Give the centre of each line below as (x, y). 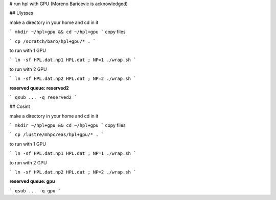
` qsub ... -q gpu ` (35, 191)
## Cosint (20, 106)
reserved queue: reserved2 (39, 88)
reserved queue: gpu (32, 181)
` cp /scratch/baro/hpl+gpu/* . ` (53, 41)
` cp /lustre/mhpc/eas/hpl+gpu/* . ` (57, 135)
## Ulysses (21, 13)
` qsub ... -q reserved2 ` (43, 97)
